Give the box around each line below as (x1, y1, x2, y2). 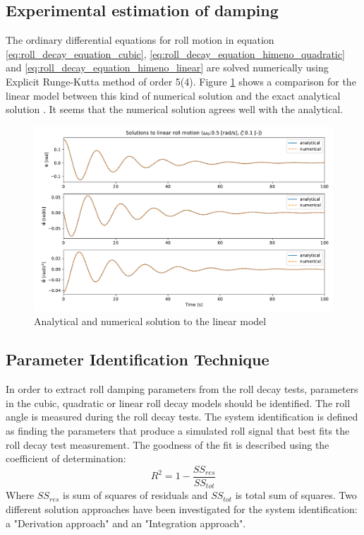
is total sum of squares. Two (235, 488, 357, 502)
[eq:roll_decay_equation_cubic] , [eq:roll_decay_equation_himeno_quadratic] (6, 46, 345, 61)
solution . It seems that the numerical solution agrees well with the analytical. (6, 102, 343, 117)
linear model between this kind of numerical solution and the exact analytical (6, 88, 341, 102)
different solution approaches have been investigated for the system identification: (6, 501, 358, 516)
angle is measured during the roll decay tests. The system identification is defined (6, 409, 358, 424)
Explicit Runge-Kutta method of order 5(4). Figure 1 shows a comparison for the (6, 74, 356, 88)
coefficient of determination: (6, 451, 126, 466)
